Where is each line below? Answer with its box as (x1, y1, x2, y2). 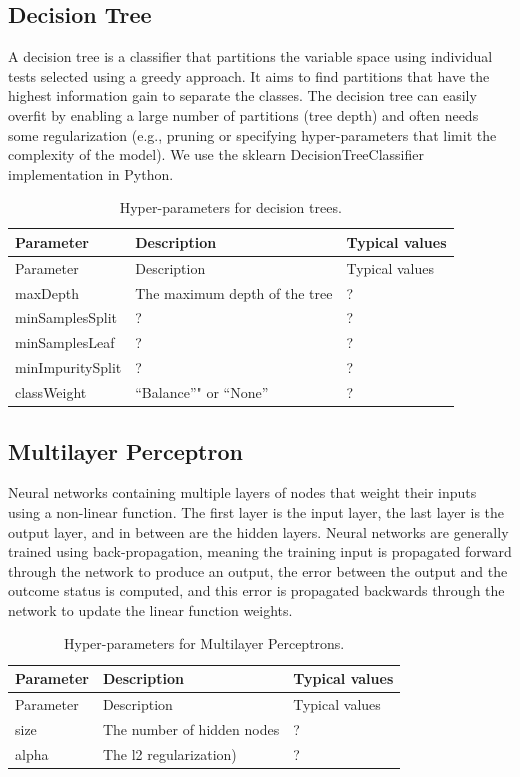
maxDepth (15, 282, 79, 303)
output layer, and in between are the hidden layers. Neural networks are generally (8, 521, 509, 542)
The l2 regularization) (102, 743, 237, 764)
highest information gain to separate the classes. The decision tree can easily (8, 85, 477, 106)
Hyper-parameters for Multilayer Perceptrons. (64, 633, 345, 654)
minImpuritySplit (15, 357, 122, 378)
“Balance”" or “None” (135, 382, 269, 403)
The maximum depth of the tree (135, 282, 333, 303)
